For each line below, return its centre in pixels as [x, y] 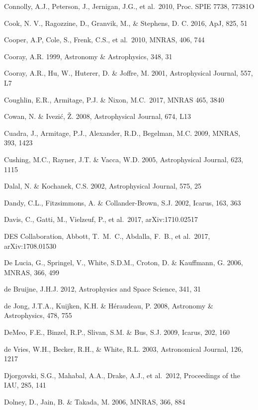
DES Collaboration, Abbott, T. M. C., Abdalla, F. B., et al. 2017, [107, 236]
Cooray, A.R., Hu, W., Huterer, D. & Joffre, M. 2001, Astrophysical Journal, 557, [129, 73]
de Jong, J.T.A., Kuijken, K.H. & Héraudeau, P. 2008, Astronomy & [109, 305]
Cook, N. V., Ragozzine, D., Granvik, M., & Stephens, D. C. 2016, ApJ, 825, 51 [126, 23]
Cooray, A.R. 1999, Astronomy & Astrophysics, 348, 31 [88, 56]
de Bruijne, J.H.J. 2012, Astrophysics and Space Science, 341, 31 [103, 289]
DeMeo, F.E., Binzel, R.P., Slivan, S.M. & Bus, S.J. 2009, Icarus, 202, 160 [117, 332]
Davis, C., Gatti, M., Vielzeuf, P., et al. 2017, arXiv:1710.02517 [101, 219]
